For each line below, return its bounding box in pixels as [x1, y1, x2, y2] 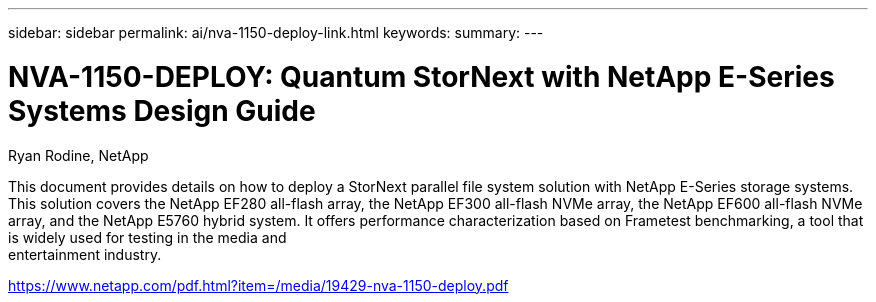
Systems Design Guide [8, 93, 316, 128]
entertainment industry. [8, 245, 162, 263]
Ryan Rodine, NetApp [8, 146, 149, 164]
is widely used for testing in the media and [8, 228, 287, 246]
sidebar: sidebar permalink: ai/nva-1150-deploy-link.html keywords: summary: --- [8, 24, 544, 41]
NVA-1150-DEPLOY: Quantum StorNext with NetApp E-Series [8, 59, 835, 94]
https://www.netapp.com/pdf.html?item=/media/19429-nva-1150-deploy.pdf [8, 276, 509, 294]
